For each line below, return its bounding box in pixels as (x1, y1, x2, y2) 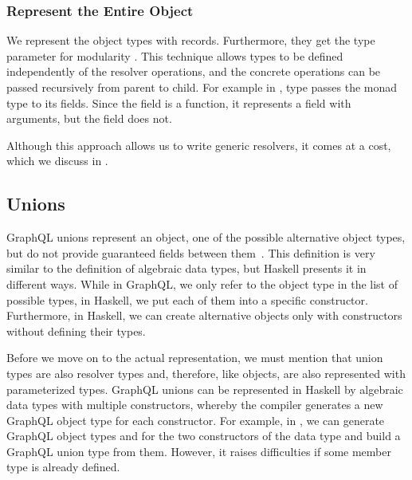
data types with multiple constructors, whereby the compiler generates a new (6, 396, 383, 413)
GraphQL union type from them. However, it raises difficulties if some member (6, 443, 391, 459)
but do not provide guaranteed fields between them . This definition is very (6, 244, 375, 261)
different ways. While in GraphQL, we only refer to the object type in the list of (6, 275, 398, 292)
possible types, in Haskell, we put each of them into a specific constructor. (6, 291, 368, 308)
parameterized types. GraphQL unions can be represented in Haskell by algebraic (6, 380, 403, 397)
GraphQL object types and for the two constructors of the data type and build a (6, 427, 401, 444)
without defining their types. (6, 322, 146, 339)
